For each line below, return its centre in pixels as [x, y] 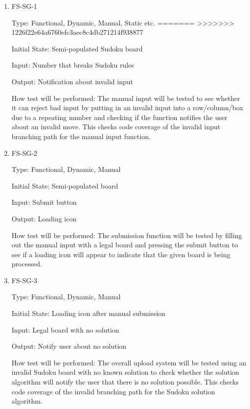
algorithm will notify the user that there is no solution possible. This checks [125, 382]
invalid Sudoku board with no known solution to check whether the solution [125, 372]
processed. [27, 264]
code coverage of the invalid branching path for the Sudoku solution [113, 391]
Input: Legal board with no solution [65, 329]
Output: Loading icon [44, 218]
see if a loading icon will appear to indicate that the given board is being [121, 254]
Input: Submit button [44, 202]
